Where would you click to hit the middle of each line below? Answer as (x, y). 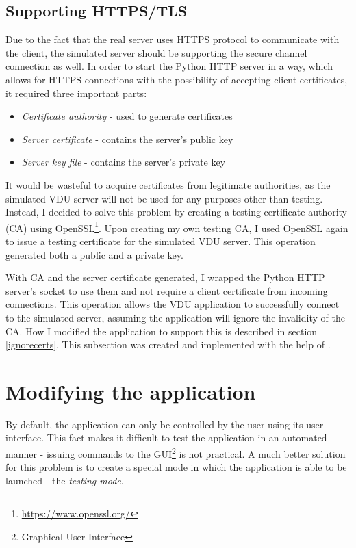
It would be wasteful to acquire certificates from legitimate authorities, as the (168, 184)
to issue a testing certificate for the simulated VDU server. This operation (161, 240)
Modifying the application (131, 391)
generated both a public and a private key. (94, 254)
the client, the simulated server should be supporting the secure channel (156, 52)
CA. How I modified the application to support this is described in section (162, 331)
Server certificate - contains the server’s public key (127, 139)
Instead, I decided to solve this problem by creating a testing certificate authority (176, 212)
